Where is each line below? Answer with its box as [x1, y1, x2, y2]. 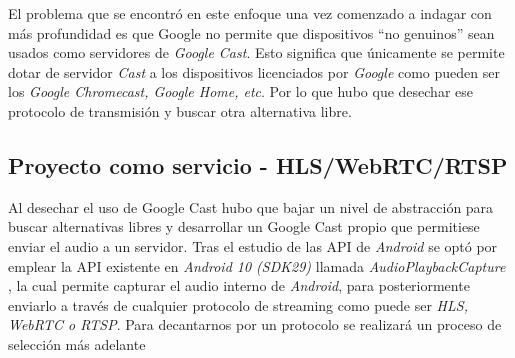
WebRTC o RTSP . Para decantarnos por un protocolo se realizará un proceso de [8, 314, 502, 335]
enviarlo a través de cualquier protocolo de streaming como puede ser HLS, [8, 294, 468, 315]
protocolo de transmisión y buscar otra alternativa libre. [8, 100, 352, 121]
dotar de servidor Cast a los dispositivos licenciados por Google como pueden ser [8, 61, 500, 82]
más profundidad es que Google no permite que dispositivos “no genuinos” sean [8, 22, 495, 43]
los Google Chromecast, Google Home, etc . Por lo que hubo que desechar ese [8, 81, 473, 102]
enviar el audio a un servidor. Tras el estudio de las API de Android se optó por [8, 235, 498, 256]
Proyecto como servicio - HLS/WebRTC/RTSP [8, 149, 508, 180]
